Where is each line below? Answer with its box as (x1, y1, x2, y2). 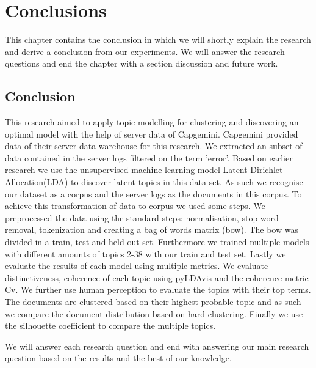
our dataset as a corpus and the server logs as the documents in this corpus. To (5, 187, 302, 200)
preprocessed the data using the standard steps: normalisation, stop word (5, 211, 279, 224)
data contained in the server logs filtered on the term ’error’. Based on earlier (5, 151, 293, 164)
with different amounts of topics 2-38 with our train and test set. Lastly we (5, 247, 286, 260)
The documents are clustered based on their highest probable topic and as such (5, 295, 301, 308)
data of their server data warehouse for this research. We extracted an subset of (5, 139, 303, 152)
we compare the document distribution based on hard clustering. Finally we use (5, 307, 303, 320)
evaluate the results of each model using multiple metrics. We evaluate (5, 259, 268, 272)
